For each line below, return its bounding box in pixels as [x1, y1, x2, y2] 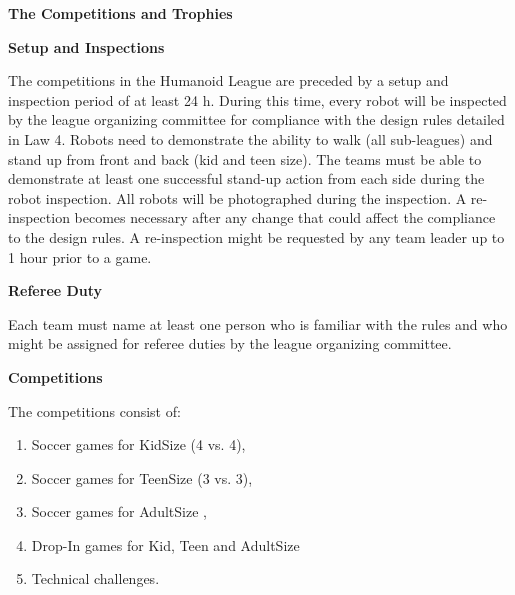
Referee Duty [8, 280, 103, 301]
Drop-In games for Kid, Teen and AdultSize [31, 534, 300, 555]
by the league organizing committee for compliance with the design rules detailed [8, 109, 505, 130]
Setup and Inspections [8, 36, 165, 57]
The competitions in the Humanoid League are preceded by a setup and [8, 70, 449, 91]
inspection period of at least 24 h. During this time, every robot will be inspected [8, 89, 507, 110]
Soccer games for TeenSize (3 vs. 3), [31, 467, 253, 488]
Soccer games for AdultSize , [31, 501, 207, 522]
